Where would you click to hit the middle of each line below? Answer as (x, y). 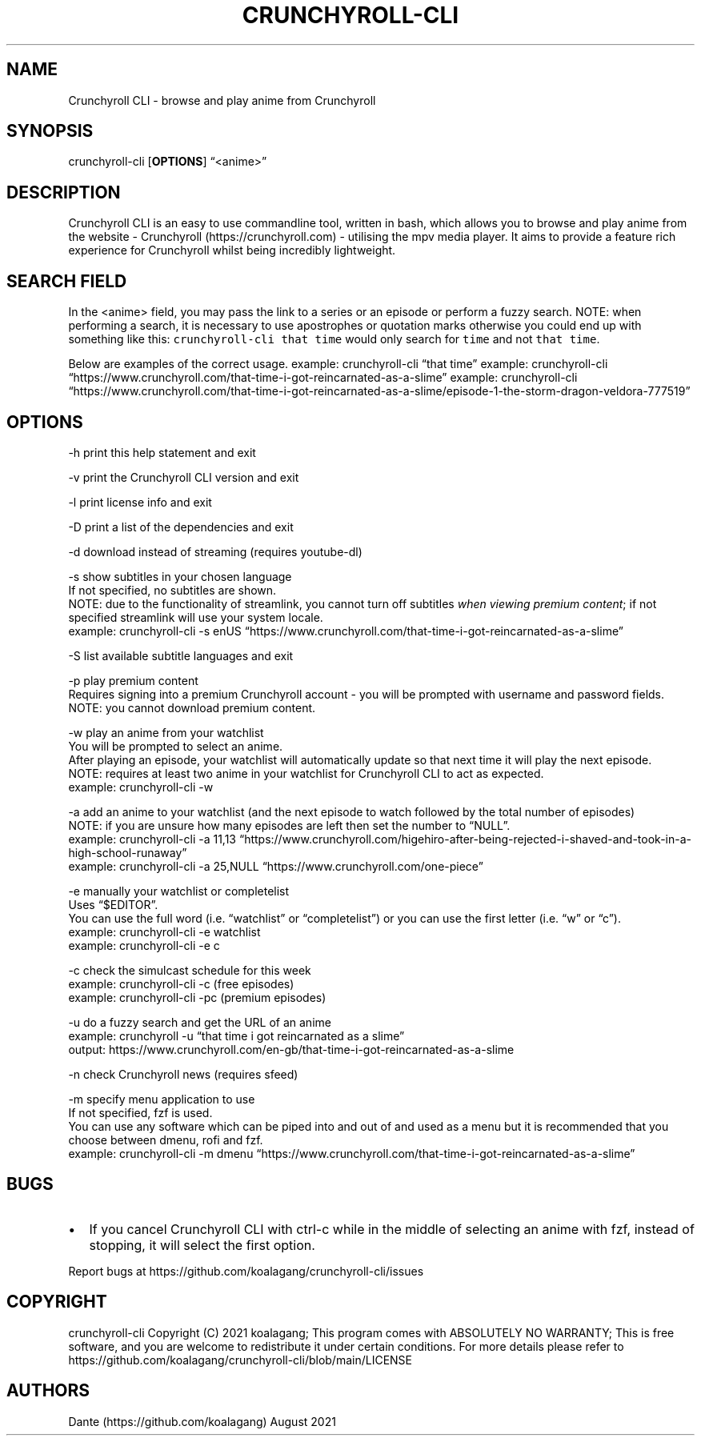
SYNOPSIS (50, 131)
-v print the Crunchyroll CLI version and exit (184, 477)
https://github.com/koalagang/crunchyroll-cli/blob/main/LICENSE (240, 1360)
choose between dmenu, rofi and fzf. (166, 1140)
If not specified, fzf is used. (140, 1112)
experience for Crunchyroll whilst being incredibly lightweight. (232, 250)
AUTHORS (48, 1391)
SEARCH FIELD (67, 281)
